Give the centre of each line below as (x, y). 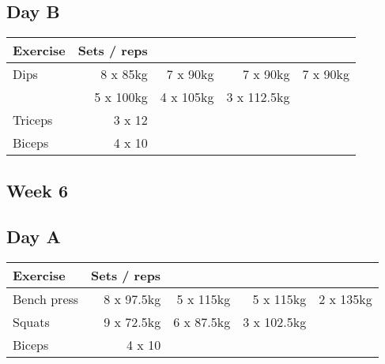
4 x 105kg (187, 97)
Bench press (46, 299)
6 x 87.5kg (202, 322)
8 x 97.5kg (132, 299)
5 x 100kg (121, 97)
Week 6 (37, 190)
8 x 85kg (124, 74)
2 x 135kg (345, 299)
